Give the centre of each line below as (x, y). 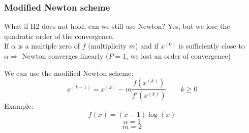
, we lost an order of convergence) (178, 56)
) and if (147, 46)
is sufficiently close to (212, 46)
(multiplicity (107, 46)
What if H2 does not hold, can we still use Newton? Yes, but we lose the (117, 26)
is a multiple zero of (49, 46)
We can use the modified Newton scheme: (69, 73)
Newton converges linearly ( (65, 56)
